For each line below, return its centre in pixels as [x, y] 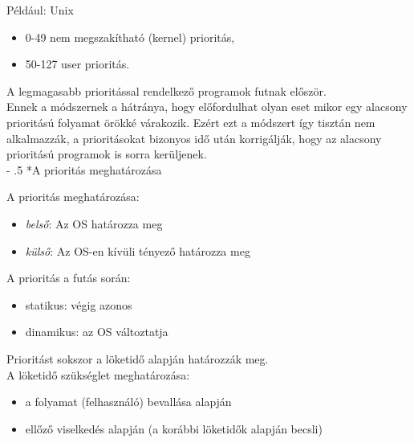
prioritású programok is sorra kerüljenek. [107, 154]
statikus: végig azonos [79, 304]
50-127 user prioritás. [77, 64]
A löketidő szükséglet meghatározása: [98, 374]
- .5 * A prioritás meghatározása [84, 169]
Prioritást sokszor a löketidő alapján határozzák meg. [138, 358]
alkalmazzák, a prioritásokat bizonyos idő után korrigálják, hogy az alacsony [194, 138]
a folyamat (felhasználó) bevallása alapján [128, 402]
